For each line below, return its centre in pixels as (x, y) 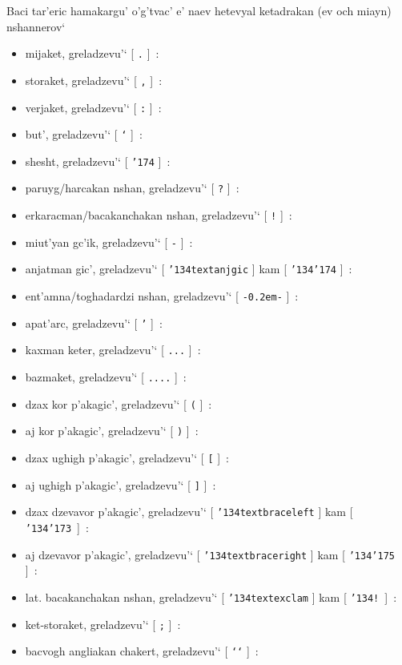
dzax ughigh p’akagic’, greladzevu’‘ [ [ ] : (127, 458)
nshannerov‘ (36, 26)
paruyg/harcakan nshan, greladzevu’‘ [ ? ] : (132, 188)
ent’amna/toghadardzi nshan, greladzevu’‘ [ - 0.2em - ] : (162, 296)
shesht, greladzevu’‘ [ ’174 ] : (98, 161)
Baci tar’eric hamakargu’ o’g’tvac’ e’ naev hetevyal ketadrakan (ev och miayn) (199, 10)
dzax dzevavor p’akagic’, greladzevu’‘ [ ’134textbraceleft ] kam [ (189, 512)
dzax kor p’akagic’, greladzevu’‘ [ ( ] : (119, 403)
